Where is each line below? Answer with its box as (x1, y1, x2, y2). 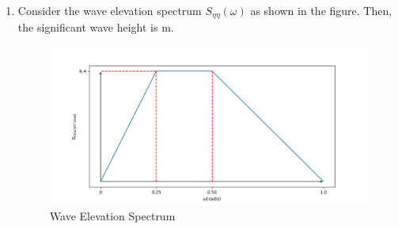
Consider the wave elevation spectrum (17, 2, 202, 18)
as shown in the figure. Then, (250, 2, 392, 18)
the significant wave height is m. (17, 19, 174, 36)
